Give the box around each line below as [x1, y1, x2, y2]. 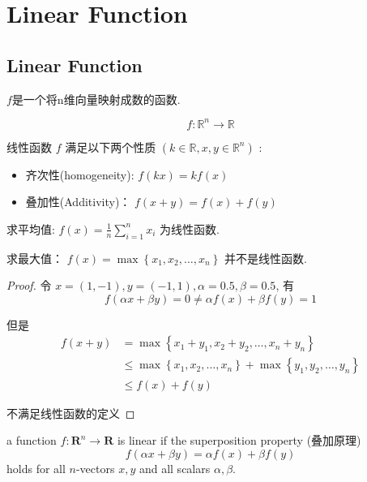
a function [6, 432, 57, 449]
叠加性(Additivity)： [25, 193, 131, 210]
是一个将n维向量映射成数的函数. [11, 90, 181, 107]
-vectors [75, 459, 115, 476]
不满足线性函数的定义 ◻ [6, 404, 135, 421]
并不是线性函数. [224, 249, 307, 266]
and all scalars [139, 459, 211, 476]
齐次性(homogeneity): [25, 166, 134, 183]
